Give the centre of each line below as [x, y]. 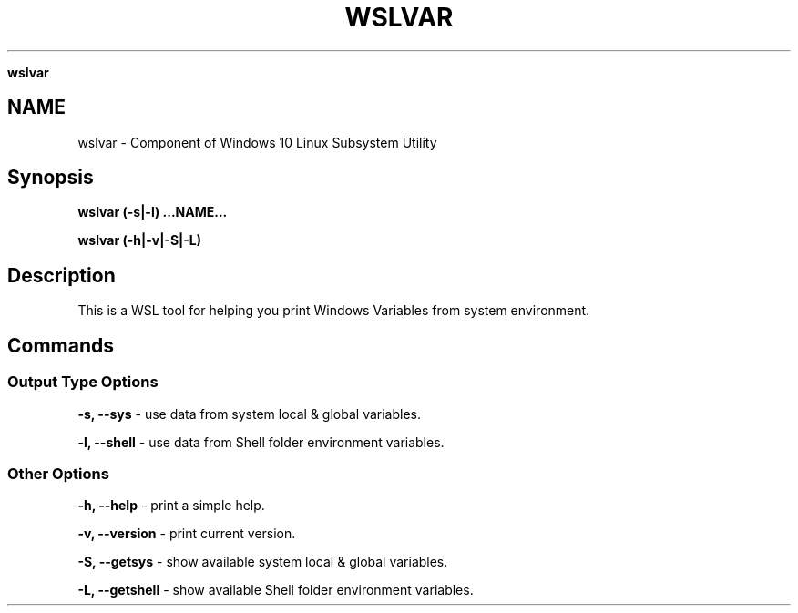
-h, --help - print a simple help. [171, 506]
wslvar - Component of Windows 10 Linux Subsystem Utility [257, 142]
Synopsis [51, 178]
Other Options [58, 473]
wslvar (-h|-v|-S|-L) [140, 240]
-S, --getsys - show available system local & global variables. [263, 562]
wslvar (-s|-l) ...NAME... [153, 212]
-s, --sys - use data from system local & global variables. [249, 414]
